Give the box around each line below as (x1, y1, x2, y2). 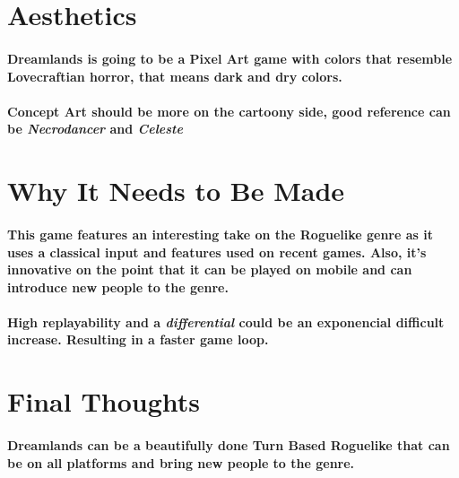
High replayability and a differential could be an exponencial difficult (7, 312, 445, 331)
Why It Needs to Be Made (7, 172, 345, 209)
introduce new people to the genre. (7, 277, 229, 296)
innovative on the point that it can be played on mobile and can (7, 260, 412, 279)
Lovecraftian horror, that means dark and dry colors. (7, 66, 342, 85)
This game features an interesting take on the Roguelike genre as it (7, 224, 434, 243)
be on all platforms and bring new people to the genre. (7, 453, 355, 472)
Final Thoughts (7, 383, 201, 420)
